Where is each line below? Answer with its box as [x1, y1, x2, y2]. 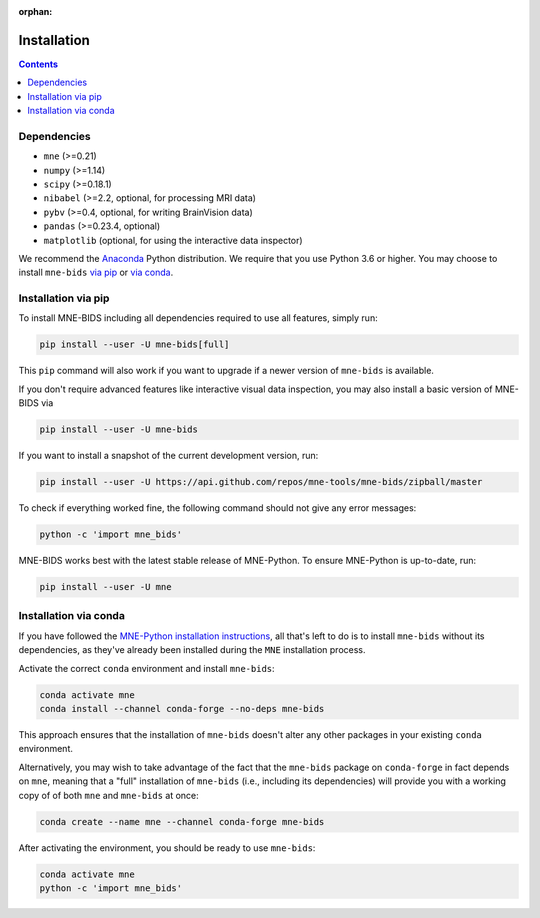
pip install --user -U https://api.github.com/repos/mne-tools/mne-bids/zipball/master [39, 476, 483, 488]
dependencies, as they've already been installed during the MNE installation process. [18, 644, 366, 656]
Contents [18, 58, 59, 70]
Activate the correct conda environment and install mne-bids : [18, 662, 275, 674]
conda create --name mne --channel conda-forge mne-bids [39, 816, 325, 827]
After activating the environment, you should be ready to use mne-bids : [18, 841, 316, 854]
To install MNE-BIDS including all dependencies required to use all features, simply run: [18, 312, 379, 324]
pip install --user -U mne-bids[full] [39, 339, 230, 350]
